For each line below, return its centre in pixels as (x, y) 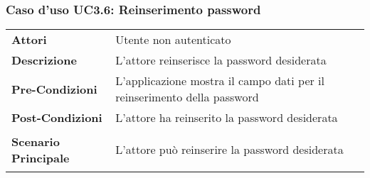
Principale (41, 157)
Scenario (36, 141)
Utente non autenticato (173, 40)
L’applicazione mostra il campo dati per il (220, 81)
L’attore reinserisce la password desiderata (221, 60)
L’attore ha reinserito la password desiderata (227, 118)
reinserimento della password (187, 97)
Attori (29, 40)
